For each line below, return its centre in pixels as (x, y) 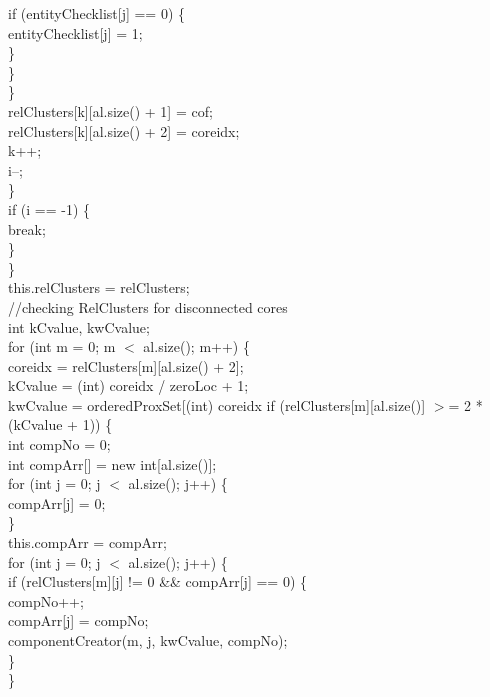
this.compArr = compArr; (87, 542)
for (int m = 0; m (62, 346)
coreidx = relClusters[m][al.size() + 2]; (126, 365)
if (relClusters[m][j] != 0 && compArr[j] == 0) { (157, 581)
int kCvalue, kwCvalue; (79, 326)
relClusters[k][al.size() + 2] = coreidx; (124, 130)
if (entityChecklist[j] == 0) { (97, 13)
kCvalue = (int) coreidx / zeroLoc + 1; (128, 385)
